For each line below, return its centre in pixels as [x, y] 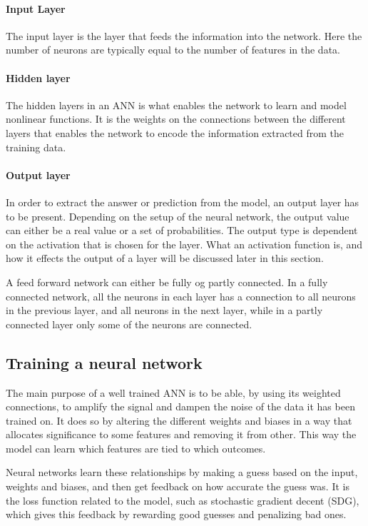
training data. [36, 147]
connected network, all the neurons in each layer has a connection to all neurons [181, 296]
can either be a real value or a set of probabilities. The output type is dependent [182, 230]
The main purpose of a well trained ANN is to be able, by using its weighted [173, 392]
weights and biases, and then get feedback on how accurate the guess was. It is [178, 486]
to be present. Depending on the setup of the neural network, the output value [178, 216]
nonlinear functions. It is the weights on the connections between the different [176, 119]
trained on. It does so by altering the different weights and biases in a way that [179, 420]
